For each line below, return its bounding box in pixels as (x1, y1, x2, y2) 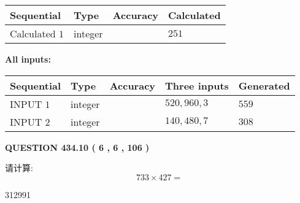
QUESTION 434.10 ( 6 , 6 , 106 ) (5, 140, 150, 153)
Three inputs (165, 78, 229, 93)
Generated (238, 78, 290, 93)
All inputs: (5, 53, 51, 65)
